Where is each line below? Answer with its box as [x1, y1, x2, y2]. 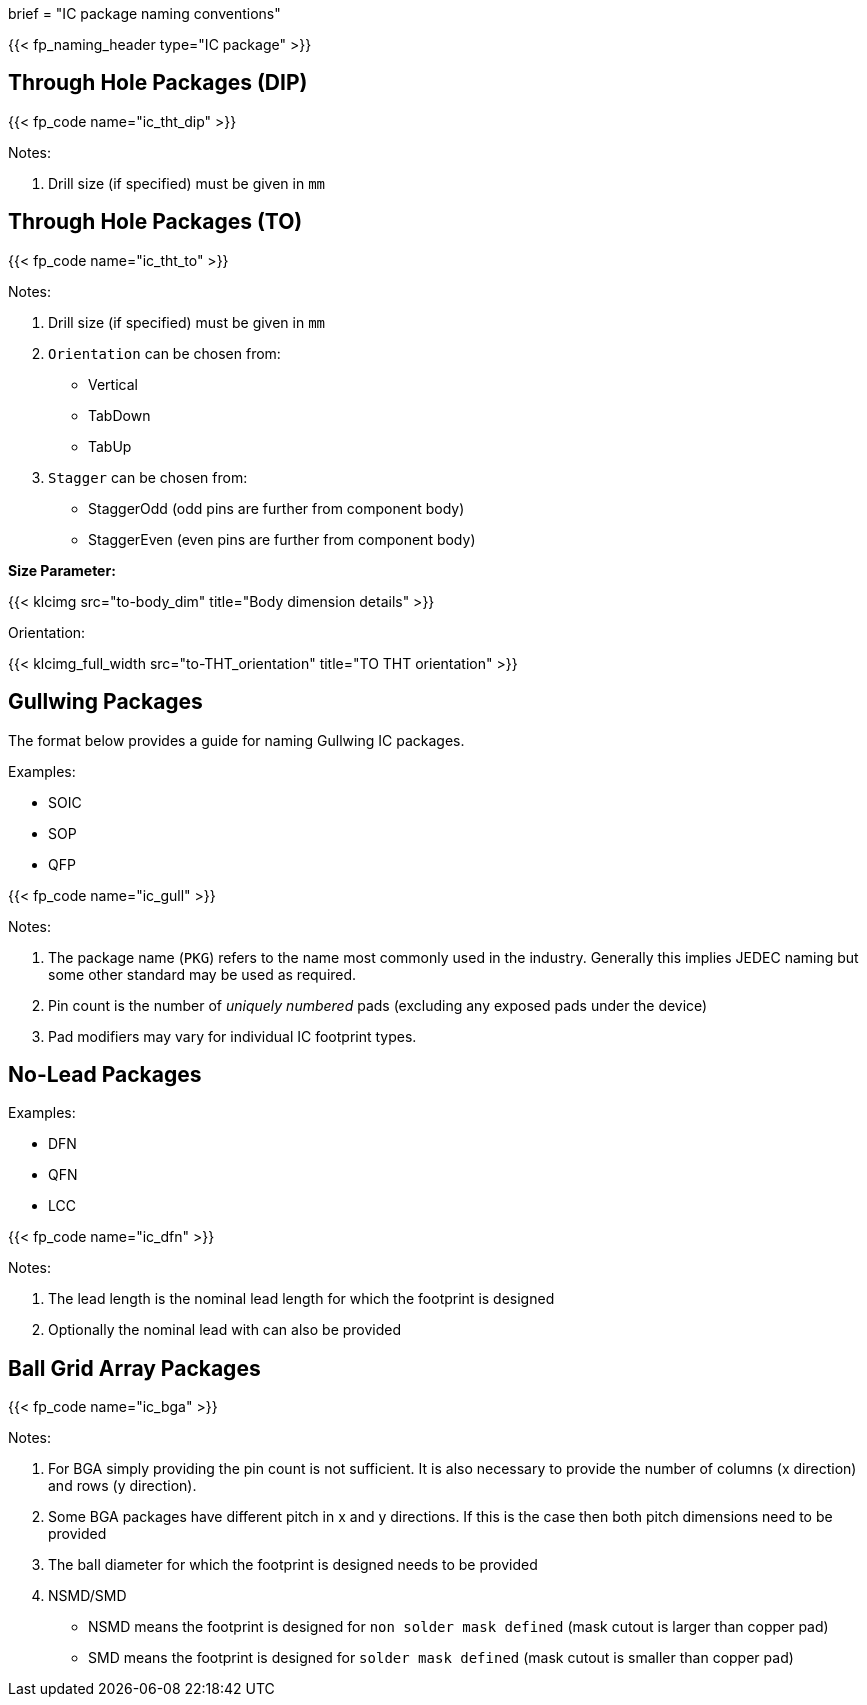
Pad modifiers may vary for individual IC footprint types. [48, 1027, 417, 1045]
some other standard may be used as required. [48, 965, 357, 983]
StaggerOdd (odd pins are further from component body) [88, 499, 465, 517]
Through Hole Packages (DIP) [8, 70, 308, 96]
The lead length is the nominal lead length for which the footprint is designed [48, 1290, 555, 1308]
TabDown [88, 406, 151, 424]
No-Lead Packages [8, 1061, 202, 1087]
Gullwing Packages [8, 689, 203, 715]
